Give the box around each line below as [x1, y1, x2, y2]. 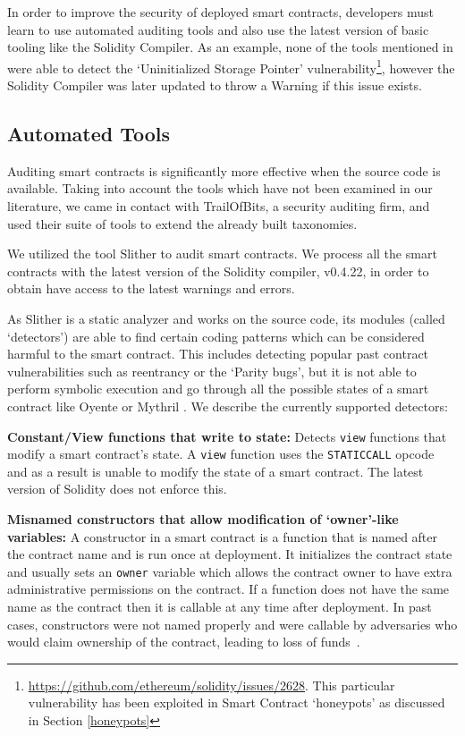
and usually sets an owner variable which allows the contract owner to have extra [7, 562, 452, 580]
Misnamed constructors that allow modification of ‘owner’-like [7, 510, 399, 529]
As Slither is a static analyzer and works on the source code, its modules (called [7, 309, 445, 327]
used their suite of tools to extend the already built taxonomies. [7, 214, 358, 233]
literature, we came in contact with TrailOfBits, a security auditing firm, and [7, 197, 430, 216]
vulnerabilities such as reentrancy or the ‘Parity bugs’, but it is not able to [7, 361, 417, 380]
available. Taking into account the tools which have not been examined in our [7, 179, 433, 198]
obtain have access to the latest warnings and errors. [7, 279, 295, 298]
